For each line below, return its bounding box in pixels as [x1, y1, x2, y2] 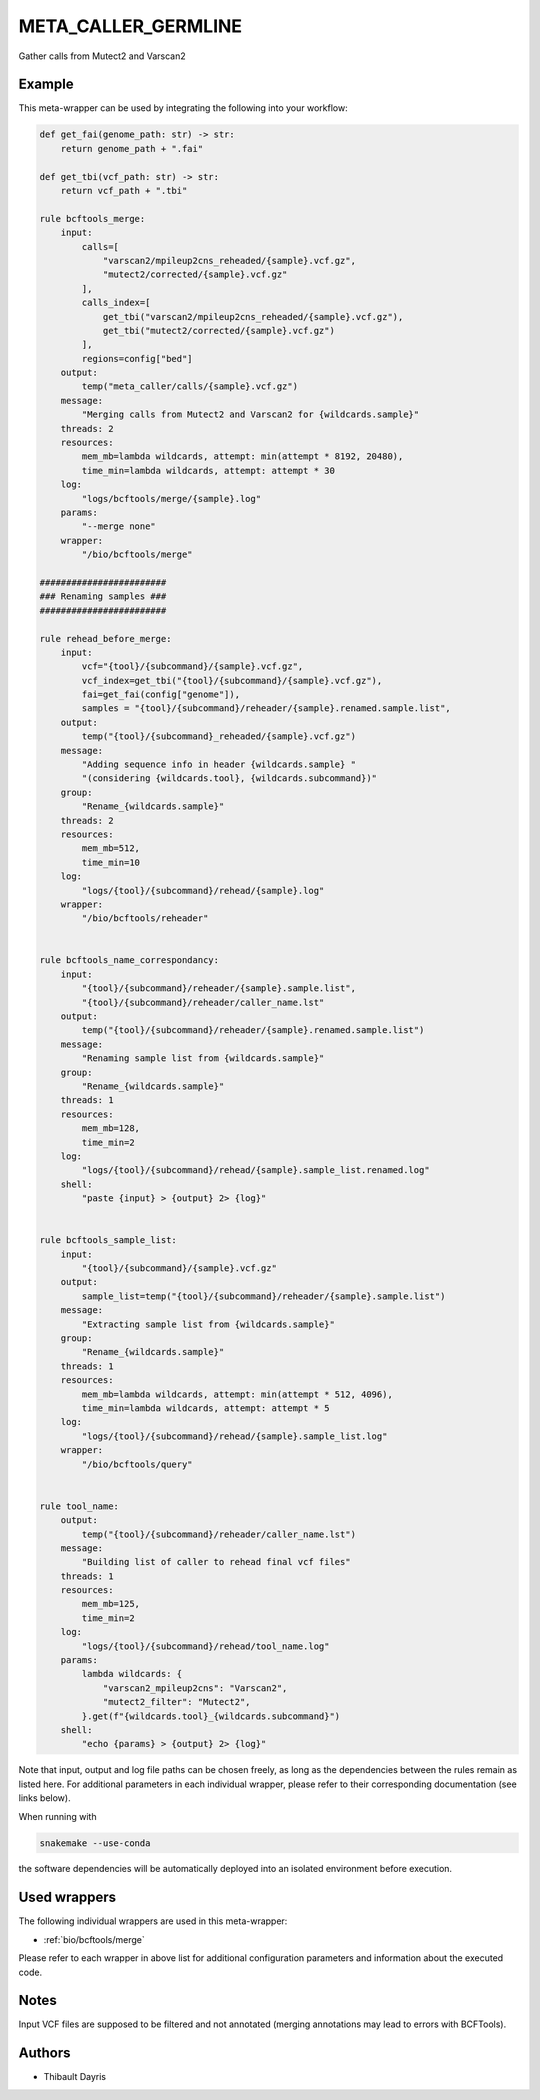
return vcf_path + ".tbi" [60, 185, 188, 196]
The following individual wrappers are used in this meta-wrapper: [18, 1915, 288, 1927]
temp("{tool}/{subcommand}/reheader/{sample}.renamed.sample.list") [81, 1025, 425, 1036]
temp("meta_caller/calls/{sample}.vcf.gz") [81, 381, 299, 392]
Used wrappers [18, 1889, 117, 1906]
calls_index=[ [81, 297, 151, 309]
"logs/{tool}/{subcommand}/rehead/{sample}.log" [81, 885, 325, 896]
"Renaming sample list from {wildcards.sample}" [81, 1053, 325, 1064]
